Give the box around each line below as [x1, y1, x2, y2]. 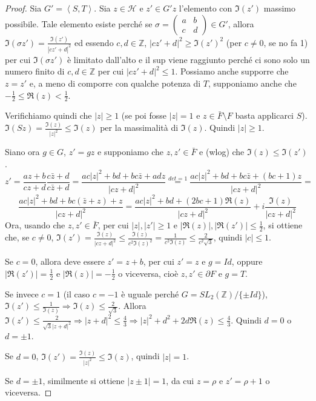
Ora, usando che [5, 219, 65, 231]
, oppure [231, 255, 263, 268]
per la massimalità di [100, 121, 179, 134]
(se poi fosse [121, 109, 166, 122]
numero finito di [5, 65, 65, 78]
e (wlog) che [199, 145, 245, 158]
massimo [263, 2, 296, 14]
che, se [5, 231, 30, 244]
